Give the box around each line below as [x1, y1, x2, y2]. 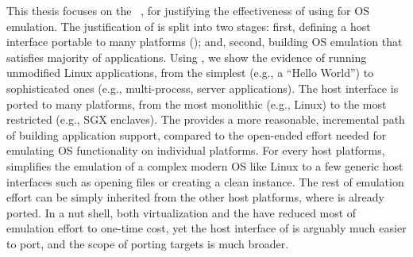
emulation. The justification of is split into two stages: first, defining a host [6, 17, 371, 34]
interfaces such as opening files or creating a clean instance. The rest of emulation [6, 173, 404, 190]
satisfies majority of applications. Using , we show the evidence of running [6, 48, 367, 65]
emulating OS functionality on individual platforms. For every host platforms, [6, 142, 385, 159]
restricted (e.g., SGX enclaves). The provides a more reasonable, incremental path [6, 111, 405, 128]
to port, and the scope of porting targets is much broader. [6, 235, 289, 251]
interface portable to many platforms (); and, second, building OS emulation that [6, 33, 403, 50]
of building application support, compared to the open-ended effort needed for [6, 126, 387, 143]
